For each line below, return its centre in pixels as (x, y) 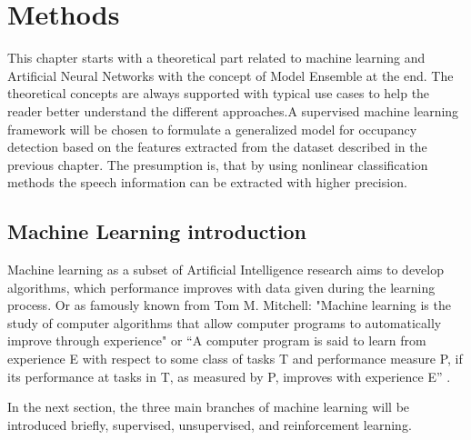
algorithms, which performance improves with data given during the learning (221, 287)
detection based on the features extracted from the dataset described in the (217, 147)
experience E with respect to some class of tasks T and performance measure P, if (235, 359)
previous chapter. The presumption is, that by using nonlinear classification (218, 164)
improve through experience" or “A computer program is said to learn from (217, 340)
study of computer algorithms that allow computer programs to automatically (225, 322)
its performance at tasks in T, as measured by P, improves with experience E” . (229, 376)
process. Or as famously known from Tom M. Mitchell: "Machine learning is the (229, 305)
